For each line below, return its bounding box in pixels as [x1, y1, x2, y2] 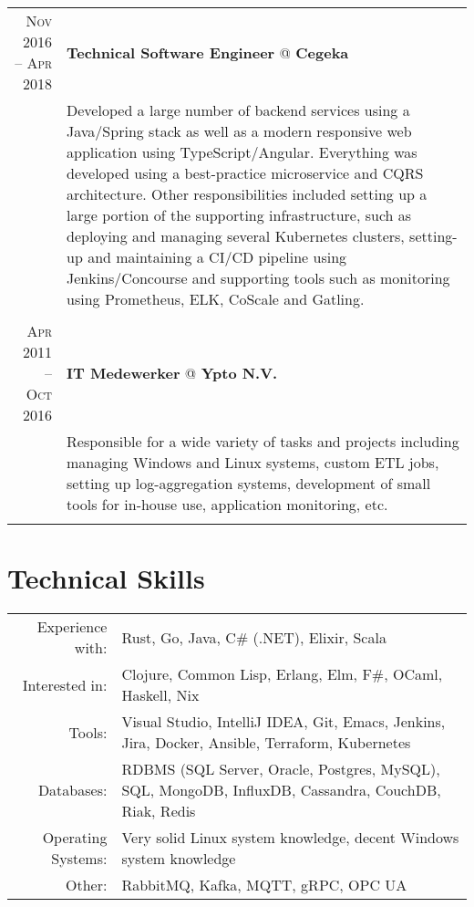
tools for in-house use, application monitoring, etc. [67, 494, 388, 515]
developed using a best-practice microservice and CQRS [67, 162, 424, 183]
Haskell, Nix [121, 684, 200, 706]
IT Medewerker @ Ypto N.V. [67, 362, 278, 383]
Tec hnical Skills [7, 559, 205, 597]
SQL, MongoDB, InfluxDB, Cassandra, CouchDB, [121, 779, 441, 801]
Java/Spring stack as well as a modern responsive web [67, 120, 412, 141]
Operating [42, 827, 108, 849]
